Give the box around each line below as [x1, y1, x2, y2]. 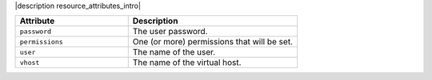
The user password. [132, 26, 208, 37]
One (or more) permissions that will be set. [132, 36, 294, 48]
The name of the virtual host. [132, 57, 242, 68]
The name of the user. [132, 47, 216, 58]
